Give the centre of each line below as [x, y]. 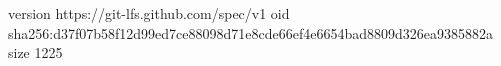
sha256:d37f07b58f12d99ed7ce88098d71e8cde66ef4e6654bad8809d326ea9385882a [251, 32]
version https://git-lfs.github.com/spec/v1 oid [149, 13]
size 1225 [35, 52]
